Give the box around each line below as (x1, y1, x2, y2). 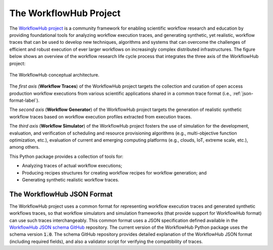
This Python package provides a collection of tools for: (9, 153, 124, 159)
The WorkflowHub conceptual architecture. (9, 72, 100, 78)
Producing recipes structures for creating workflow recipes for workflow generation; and (22, 169, 207, 176)
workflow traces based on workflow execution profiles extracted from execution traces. (9, 113, 192, 119)
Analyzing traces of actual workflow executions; (22, 163, 122, 169)
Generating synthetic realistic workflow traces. (22, 176, 119, 182)
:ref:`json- (233, 90, 254, 96)
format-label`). (9, 97, 40, 103)
